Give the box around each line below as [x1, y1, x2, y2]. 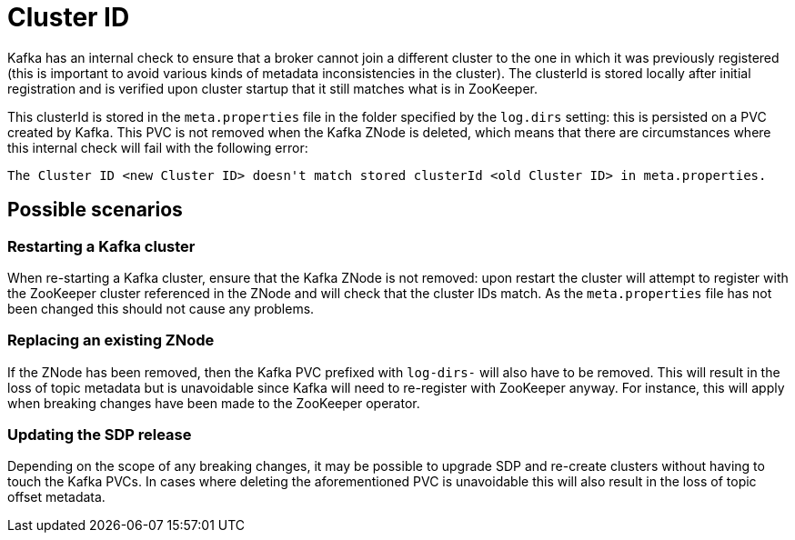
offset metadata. [7, 489, 106, 505]
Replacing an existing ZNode [7, 331, 215, 350]
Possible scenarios [7, 198, 183, 222]
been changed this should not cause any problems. [7, 300, 315, 316]
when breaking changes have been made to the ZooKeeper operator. [7, 395, 420, 411]
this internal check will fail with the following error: [7, 139, 308, 155]
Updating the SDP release [7, 425, 192, 445]
